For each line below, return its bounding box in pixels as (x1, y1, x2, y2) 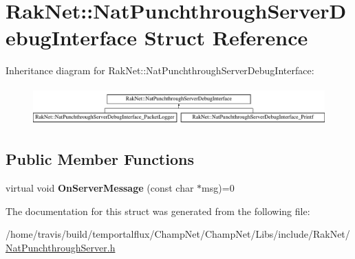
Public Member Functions (6, 148, 194, 170)
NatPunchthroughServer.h (6, 240, 116, 254)
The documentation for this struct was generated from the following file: (6, 203, 310, 218)
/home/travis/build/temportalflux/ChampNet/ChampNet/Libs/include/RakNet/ (6, 227, 350, 241)
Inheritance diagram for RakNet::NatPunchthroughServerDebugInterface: (6, 63, 314, 78)
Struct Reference (144, 23, 308, 52)
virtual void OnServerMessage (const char (6, 181, 194, 195)
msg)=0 (202, 181, 235, 195)
